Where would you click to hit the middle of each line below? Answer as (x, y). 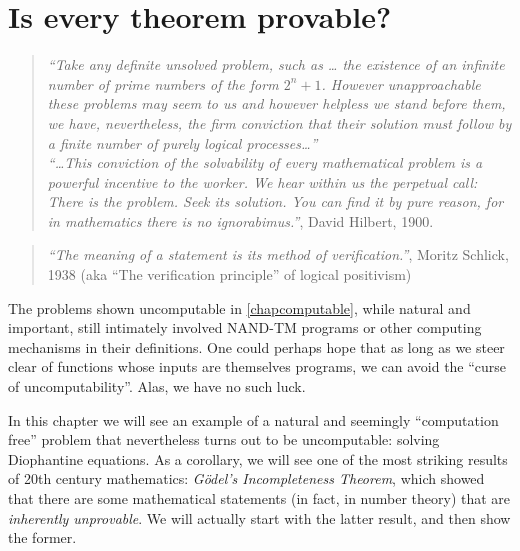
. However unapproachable (401, 83)
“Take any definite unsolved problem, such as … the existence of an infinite (276, 64)
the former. (42, 537)
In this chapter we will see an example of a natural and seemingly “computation (253, 419)
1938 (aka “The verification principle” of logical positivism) (229, 274)
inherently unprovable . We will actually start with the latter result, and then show (259, 517)
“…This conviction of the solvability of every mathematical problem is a (265, 162)
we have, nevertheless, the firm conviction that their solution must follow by (279, 122)
